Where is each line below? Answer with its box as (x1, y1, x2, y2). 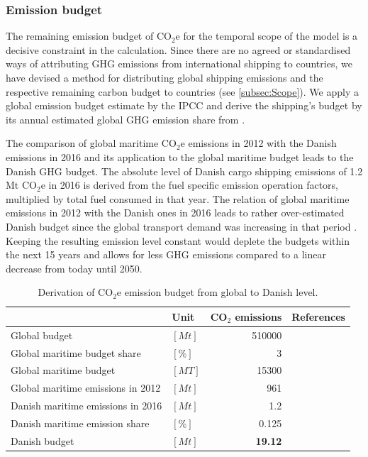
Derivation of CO (38, 285, 113, 299)
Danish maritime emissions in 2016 (11, 398, 162, 413)
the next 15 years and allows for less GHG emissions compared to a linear (6, 247, 326, 262)
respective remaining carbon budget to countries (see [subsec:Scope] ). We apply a (6, 84, 359, 99)
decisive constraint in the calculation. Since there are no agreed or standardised (6, 42, 351, 57)
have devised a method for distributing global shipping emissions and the (6, 70, 323, 84)
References (291, 309, 345, 324)
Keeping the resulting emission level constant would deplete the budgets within (6, 233, 350, 248)
